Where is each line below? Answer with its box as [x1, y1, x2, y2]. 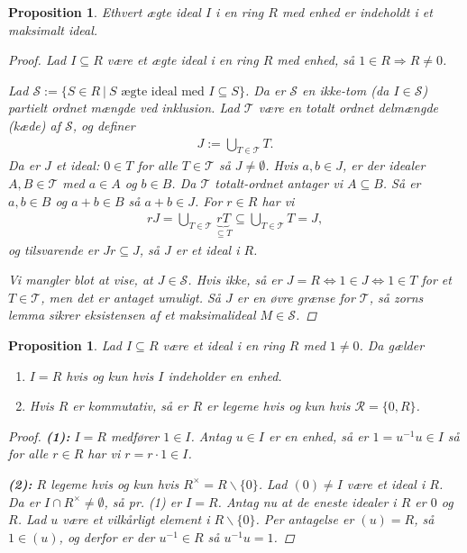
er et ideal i [175, 240, 240, 258]
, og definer [72, 115, 135, 134]
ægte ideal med [121, 85, 205, 98]
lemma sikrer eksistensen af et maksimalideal [8, 305, 256, 324]
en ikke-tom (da [302, 80, 389, 99]
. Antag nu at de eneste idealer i [217, 492, 397, 511]
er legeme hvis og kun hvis [206, 396, 351, 415]
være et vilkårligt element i [62, 510, 210, 529]
